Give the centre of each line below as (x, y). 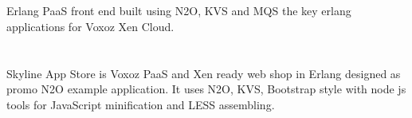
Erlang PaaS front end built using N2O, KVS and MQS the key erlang (179, 11)
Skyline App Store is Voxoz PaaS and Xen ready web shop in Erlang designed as (204, 73)
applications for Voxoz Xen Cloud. (90, 26)
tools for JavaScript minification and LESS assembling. (141, 104)
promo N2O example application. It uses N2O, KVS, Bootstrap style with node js (206, 89)
